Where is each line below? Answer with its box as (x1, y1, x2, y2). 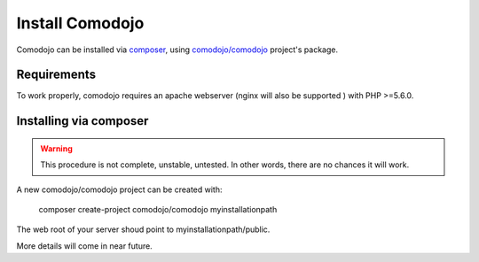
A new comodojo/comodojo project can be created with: (16, 184, 223, 195)
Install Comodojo (16, 13, 145, 33)
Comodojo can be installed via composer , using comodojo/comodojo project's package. (16, 44, 339, 55)
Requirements (16, 67, 97, 82)
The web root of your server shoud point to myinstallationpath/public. (16, 224, 271, 235)
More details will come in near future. (16, 240, 153, 251)
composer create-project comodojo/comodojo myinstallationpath (38, 204, 278, 215)
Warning (40, 143, 73, 154)
